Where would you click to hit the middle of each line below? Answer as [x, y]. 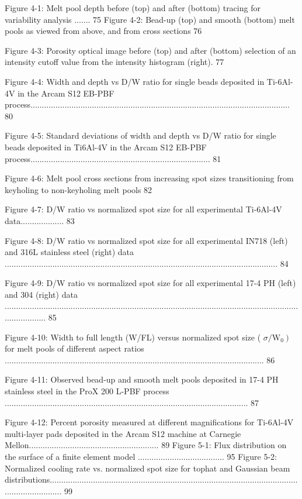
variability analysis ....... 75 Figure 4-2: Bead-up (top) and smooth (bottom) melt [150, 19]
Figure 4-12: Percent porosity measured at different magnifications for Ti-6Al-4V [149, 422]
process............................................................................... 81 [113, 158]
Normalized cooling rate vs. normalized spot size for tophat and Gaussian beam [147, 468]
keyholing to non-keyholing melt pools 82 [79, 189]
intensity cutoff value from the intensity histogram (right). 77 [114, 62]
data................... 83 [40, 220]
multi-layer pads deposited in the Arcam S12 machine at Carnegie [123, 433]
